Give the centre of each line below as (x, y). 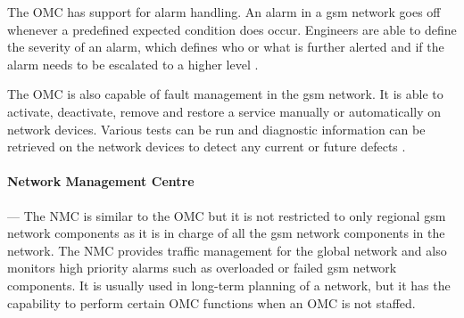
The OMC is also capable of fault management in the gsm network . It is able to (225, 94)
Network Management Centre (101, 181)
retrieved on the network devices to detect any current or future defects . (207, 147)
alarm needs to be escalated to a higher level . (133, 64)
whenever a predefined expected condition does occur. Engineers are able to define (232, 29)
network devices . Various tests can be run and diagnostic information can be (216, 129)
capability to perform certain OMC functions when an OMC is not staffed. (211, 302)
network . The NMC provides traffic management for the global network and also (227, 250)
